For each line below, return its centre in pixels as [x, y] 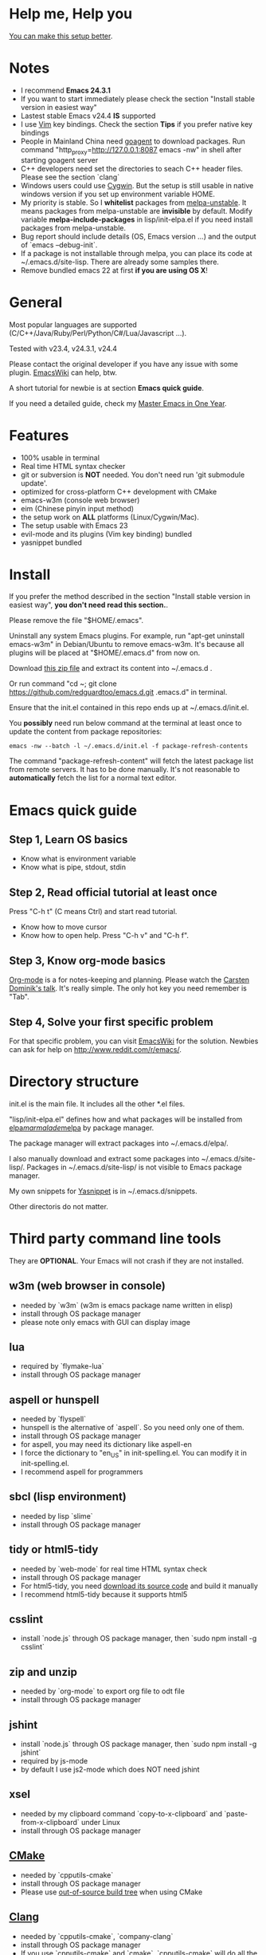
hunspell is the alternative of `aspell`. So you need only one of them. [132, 1428]
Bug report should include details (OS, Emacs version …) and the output [138, 236]
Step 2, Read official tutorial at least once [113, 892]
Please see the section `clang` [70, 177]
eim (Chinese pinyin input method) [77, 508]
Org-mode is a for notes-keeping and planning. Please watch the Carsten [129, 980]
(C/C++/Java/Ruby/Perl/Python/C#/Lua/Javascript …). [98, 333]
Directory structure [74, 1082]
